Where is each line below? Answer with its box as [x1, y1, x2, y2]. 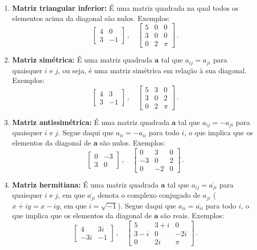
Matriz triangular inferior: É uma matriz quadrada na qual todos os [12, 3, 239, 13]
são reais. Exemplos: [160, 210, 224, 221]
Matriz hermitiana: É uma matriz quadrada [12, 179, 159, 190]
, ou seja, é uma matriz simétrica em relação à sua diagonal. [58, 65, 247, 75]
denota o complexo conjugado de [97, 190, 201, 200]
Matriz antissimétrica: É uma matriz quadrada [12, 117, 170, 128]
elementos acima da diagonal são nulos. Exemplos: [12, 12, 170, 23]
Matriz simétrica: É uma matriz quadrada [12, 54, 152, 65]
